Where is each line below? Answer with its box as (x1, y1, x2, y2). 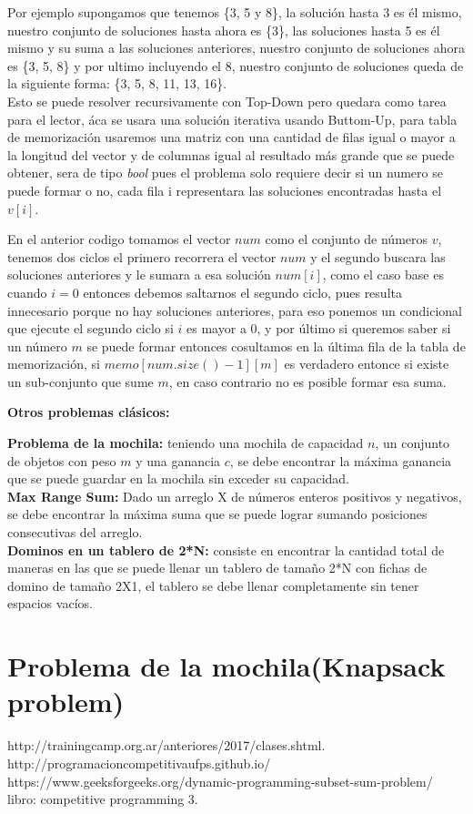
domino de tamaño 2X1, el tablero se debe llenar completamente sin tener (7, 575, 419, 595)
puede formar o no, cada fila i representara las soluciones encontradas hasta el (7, 180, 442, 199)
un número (7, 336, 67, 355)
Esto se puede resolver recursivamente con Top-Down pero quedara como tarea (7, 91, 447, 110)
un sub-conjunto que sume (7, 371, 154, 391)
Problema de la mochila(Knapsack (7, 647, 446, 685)
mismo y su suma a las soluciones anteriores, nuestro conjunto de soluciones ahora (7, 38, 465, 57)
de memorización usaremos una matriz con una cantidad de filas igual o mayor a (7, 127, 456, 147)
